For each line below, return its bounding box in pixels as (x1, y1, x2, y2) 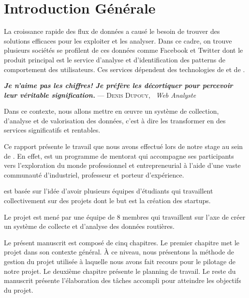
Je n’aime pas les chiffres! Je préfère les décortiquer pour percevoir (4, 80, 233, 90)
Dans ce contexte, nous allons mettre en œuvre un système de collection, (4, 106, 219, 116)
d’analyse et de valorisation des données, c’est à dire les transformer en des (4, 115, 226, 125)
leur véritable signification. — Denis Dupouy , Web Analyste (4, 89, 196, 100)
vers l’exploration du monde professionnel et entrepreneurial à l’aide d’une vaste (4, 160, 241, 170)
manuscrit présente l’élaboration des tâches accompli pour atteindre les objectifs (4, 275, 241, 285)
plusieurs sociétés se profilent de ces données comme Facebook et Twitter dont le (4, 45, 243, 55)
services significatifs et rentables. (4, 125, 101, 135)
